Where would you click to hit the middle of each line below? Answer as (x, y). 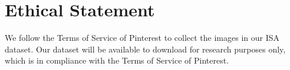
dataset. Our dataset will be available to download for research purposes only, (145, 49)
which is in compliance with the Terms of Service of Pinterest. (117, 60)
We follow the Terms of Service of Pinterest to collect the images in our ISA (142, 38)
